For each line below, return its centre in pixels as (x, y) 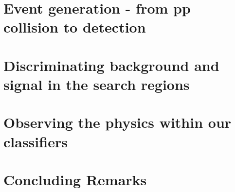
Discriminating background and (111, 65)
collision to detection (75, 27)
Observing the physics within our (117, 122)
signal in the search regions (97, 84)
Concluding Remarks (75, 179)
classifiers (36, 141)
